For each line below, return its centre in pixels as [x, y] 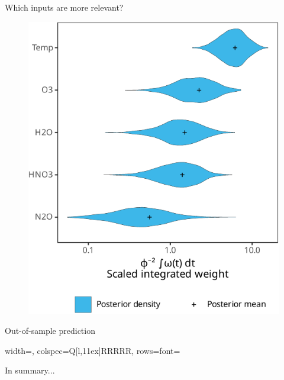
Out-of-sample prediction [50, 330]
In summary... [30, 370]
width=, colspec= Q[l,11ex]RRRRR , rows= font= [93, 350]
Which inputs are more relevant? [64, 7]
